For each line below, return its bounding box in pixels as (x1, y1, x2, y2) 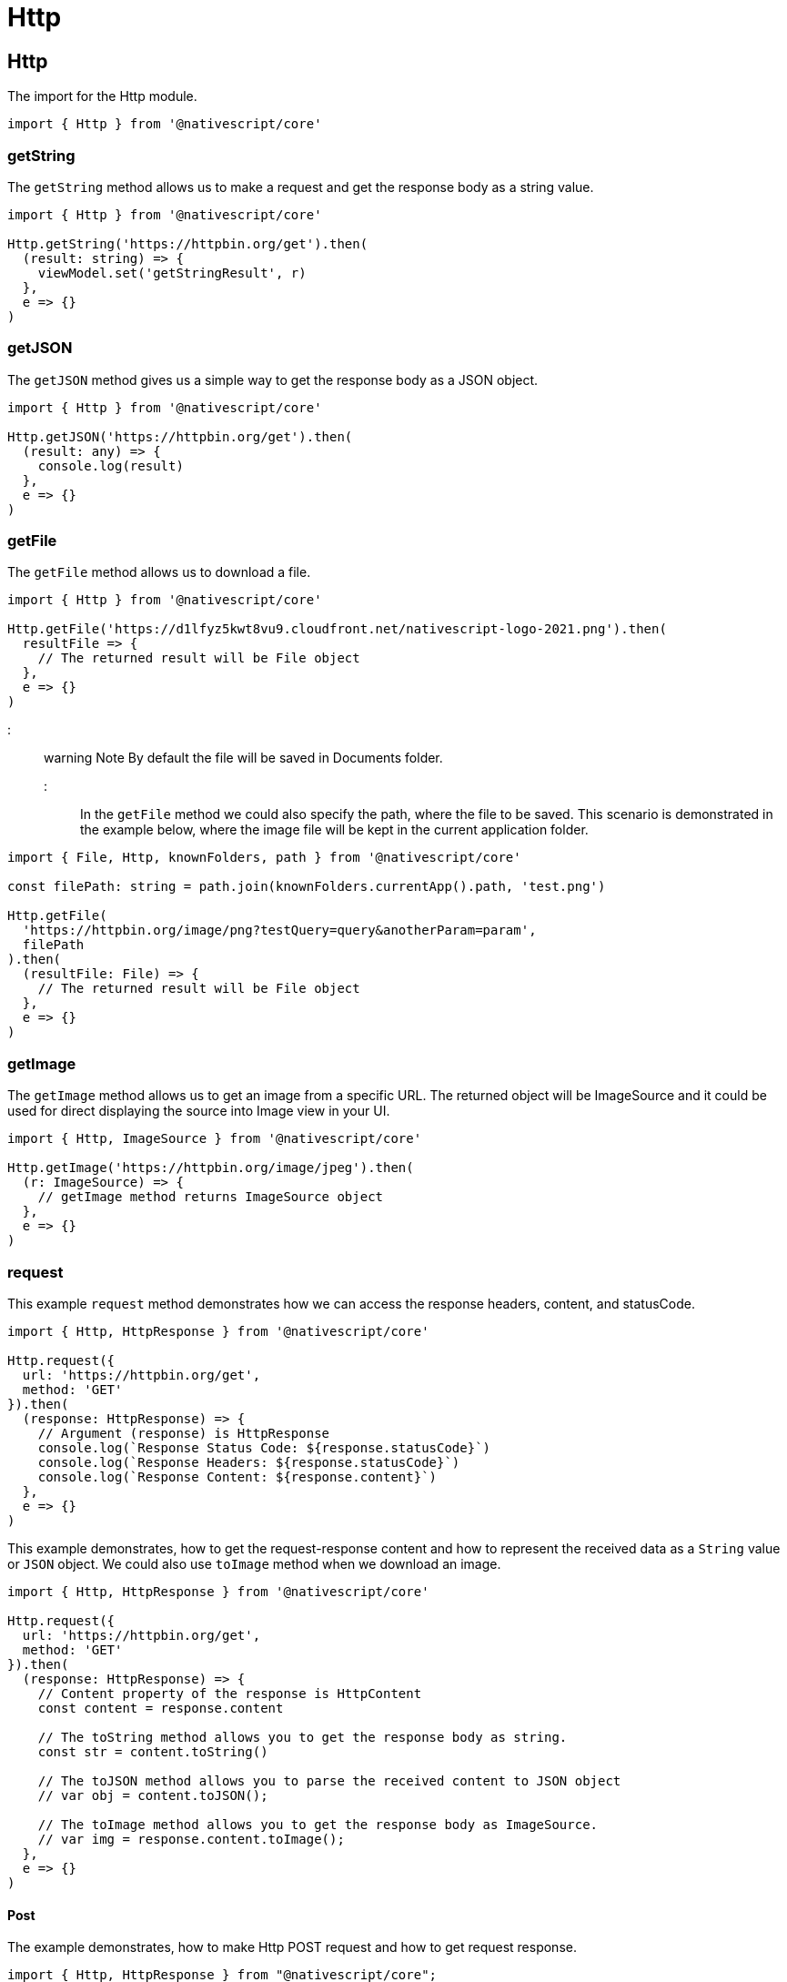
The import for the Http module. (7, 88, 197, 105)
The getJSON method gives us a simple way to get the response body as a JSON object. (7, 371, 539, 388)
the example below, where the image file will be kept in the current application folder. (80, 822, 589, 838)
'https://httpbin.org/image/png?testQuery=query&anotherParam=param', (22, 923, 537, 938)
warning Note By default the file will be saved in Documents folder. (44, 750, 443, 766)
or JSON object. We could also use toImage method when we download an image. (7, 1555, 501, 1572)
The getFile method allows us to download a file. (7, 564, 311, 581)
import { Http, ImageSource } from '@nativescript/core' (7, 1131, 422, 1147)
